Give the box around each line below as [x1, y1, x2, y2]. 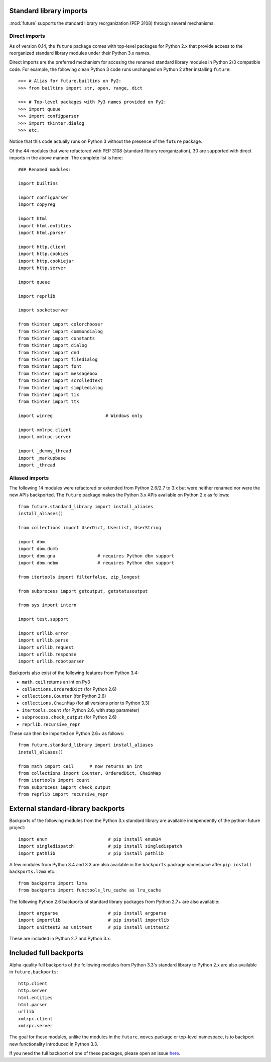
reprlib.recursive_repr [22, 721, 80, 727]
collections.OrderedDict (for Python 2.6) [22, 686, 117, 692]
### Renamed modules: [18, 167, 71, 172]
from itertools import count [18, 777, 90, 783]
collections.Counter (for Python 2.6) [22, 693, 106, 699]
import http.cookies [18, 251, 69, 257]
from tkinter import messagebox [18, 370, 98, 376]
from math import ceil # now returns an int [18, 763, 143, 769]
